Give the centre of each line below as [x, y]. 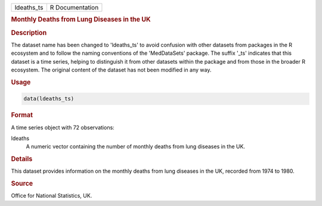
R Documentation [74, 7]
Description [29, 33]
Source [22, 183]
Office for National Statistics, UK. [52, 196]
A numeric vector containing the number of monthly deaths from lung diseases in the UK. [136, 146]
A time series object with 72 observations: [63, 127]
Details [22, 159]
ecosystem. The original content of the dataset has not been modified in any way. [111, 70]
